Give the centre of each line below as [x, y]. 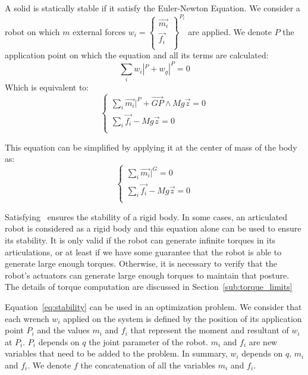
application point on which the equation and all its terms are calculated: [137, 55]
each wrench [27, 318]
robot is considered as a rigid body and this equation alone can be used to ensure [153, 228]
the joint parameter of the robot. [148, 341]
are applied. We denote [230, 31]
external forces [99, 31]
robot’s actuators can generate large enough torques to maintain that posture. [147, 275]
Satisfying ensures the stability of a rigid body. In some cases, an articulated [146, 216]
